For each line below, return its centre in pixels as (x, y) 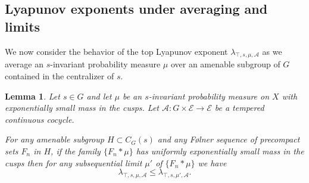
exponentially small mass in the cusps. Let (82, 108)
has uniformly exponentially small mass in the (220, 151)
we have (212, 162)
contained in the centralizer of (60, 75)
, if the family (76, 151)
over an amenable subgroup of (225, 64)
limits (23, 26)
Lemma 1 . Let (32, 96)
